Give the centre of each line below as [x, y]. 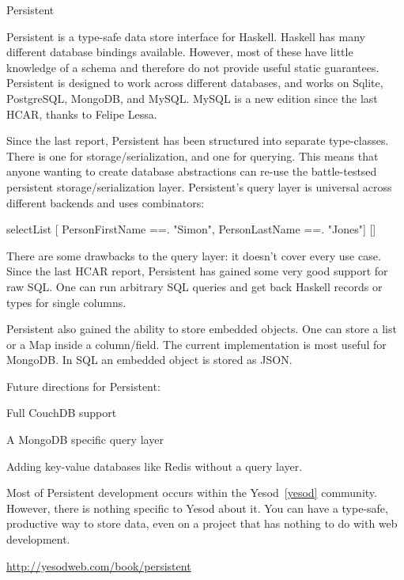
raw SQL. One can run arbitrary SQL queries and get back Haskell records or [194, 286]
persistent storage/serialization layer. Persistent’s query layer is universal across [199, 186]
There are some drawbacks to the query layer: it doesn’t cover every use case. [194, 255]
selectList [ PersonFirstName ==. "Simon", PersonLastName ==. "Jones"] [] [191, 229]
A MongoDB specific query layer [85, 440]
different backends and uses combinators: [106, 202]
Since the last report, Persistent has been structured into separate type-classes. [198, 140]
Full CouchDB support [62, 413]
